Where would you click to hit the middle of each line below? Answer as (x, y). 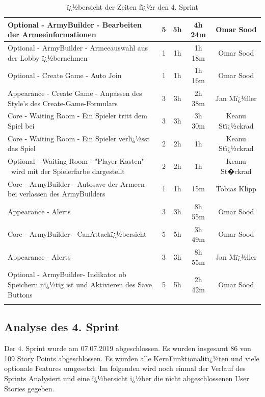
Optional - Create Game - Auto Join (65, 75)
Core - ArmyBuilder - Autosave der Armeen (76, 183)
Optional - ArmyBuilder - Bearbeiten (75, 24)
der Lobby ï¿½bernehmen (48, 57)
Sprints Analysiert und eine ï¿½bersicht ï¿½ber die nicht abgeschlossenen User (127, 378)
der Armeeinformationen (52, 34)
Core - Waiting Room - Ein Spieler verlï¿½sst (79, 138)
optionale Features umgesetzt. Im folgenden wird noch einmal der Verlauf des (125, 368)
